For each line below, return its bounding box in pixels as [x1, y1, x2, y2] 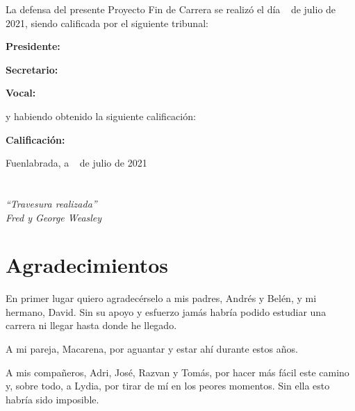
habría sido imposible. [6, 392, 99, 406]
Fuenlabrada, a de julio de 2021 [6, 156, 147, 170]
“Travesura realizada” [6, 196, 97, 210]
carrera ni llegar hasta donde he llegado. [6, 318, 177, 333]
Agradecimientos [6, 251, 169, 279]
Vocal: [6, 85, 36, 100]
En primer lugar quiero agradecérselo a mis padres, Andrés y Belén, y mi [6, 291, 317, 305]
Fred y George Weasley [6, 210, 102, 224]
